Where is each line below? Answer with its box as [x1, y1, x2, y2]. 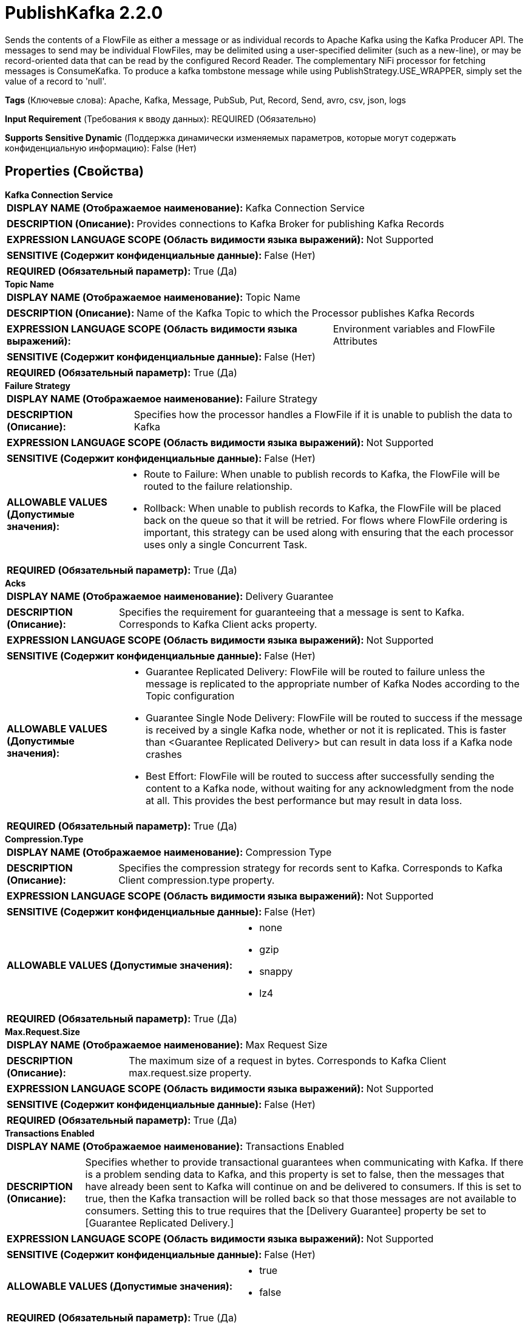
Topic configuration [145, 689, 235, 702]
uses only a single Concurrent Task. [143, 538, 308, 551]
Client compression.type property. [118, 873, 275, 886]
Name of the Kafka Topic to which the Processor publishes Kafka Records [137, 306, 475, 319]
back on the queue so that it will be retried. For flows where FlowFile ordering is [143, 514, 508, 526]
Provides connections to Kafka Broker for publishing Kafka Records [137, 217, 444, 230]
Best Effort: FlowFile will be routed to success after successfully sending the [145, 769, 495, 782]
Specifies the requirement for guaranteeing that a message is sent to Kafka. [118, 605, 465, 618]
